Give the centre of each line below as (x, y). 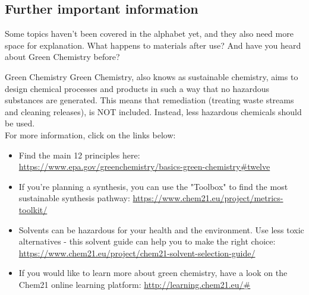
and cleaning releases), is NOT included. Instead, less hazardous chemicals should (153, 111)
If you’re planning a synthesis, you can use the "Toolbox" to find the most (153, 186)
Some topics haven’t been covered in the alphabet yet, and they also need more (149, 34)
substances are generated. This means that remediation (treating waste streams (149, 100)
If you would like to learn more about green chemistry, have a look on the (153, 273)
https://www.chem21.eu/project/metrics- (208, 198)
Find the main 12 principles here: (79, 155)
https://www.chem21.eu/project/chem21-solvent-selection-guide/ (137, 253)
